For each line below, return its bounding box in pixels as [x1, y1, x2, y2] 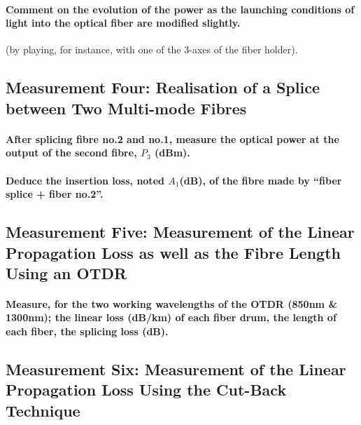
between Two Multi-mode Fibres [6, 97, 247, 119]
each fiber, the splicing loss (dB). [6, 324, 169, 339]
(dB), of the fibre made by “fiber [179, 173, 342, 187]
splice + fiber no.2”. [6, 187, 104, 201]
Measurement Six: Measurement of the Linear [6, 358, 346, 380]
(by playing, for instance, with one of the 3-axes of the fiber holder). [6, 42, 298, 57]
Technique [6, 399, 80, 421]
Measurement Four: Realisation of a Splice [6, 76, 320, 98]
